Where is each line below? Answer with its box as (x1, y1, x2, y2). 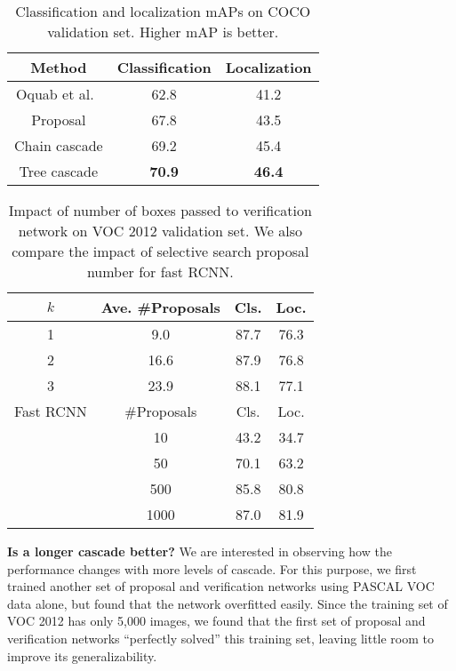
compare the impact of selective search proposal (12, 241, 309, 261)
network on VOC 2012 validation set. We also (18, 220, 302, 241)
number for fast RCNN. (86, 261, 234, 282)
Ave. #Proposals (100, 297, 220, 317)
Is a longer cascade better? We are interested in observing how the (7, 542, 392, 560)
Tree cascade (19, 161, 99, 181)
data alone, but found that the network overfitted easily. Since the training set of (7, 594, 448, 612)
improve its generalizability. (7, 646, 157, 665)
